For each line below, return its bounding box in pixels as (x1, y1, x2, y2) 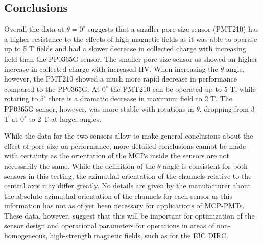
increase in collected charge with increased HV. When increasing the (4, 63, 218, 74)
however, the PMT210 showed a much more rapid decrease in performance (4, 73, 237, 84)
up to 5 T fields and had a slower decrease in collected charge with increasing (4, 43, 246, 54)
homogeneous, (4, 230, 47, 241)
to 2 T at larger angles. (29, 113, 102, 124)
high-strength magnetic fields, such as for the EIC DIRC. (50, 230, 228, 241)
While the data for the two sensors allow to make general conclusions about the (4, 130, 253, 141)
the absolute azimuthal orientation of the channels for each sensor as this (4, 190, 233, 201)
